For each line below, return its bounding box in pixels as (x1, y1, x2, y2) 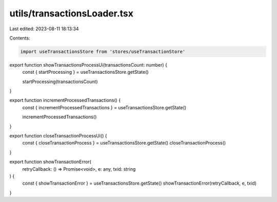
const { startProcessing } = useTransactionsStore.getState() (22, 69, 149, 75)
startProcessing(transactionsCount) (22, 78, 98, 85)
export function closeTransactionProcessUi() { (9, 133, 107, 139)
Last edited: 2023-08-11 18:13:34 (9, 26, 79, 32)
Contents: (9, 35, 30, 41)
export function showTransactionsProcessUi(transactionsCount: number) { (9, 62, 168, 68)
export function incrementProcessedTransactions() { (9, 97, 121, 104)
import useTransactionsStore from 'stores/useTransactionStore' (20, 49, 186, 54)
